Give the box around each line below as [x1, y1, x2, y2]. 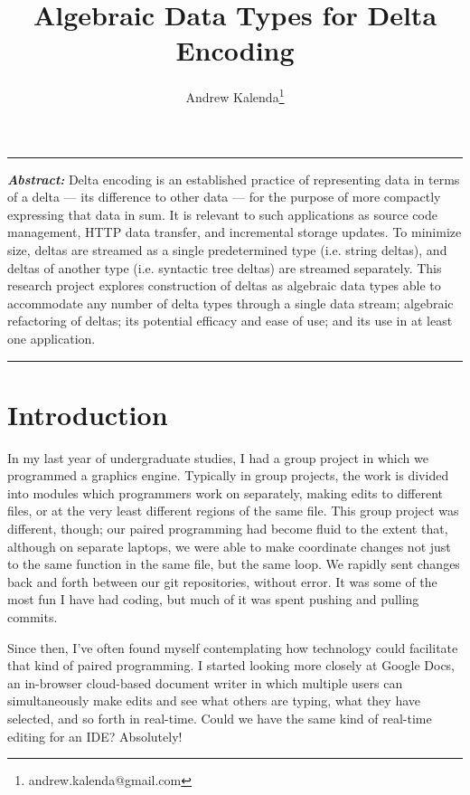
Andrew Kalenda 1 [185, 85, 285, 106]
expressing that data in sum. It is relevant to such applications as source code [7, 204, 437, 223]
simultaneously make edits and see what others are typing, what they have [7, 691, 420, 710]
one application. [7, 328, 96, 347]
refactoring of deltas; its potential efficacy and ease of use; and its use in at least [7, 311, 453, 330]
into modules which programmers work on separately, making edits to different [7, 483, 443, 502]
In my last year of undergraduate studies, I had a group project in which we [7, 448, 428, 467]
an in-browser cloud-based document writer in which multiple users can [7, 673, 403, 692]
